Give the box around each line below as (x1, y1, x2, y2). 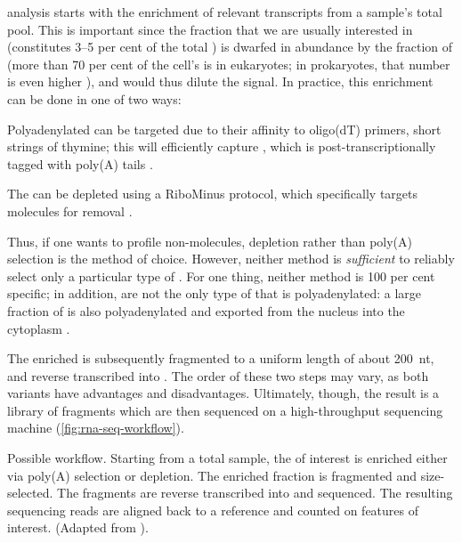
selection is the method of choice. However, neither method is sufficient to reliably (7, 249, 455, 268)
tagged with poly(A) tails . (7, 154, 153, 173)
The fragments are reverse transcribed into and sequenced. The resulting (57, 483, 453, 502)
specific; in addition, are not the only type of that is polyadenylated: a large (7, 284, 421, 303)
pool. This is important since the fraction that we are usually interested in (7, 20, 413, 38)
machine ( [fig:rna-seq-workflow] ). (7, 418, 184, 437)
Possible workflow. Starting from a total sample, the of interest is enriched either (7, 449, 448, 467)
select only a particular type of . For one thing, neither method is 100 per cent (7, 266, 435, 285)
